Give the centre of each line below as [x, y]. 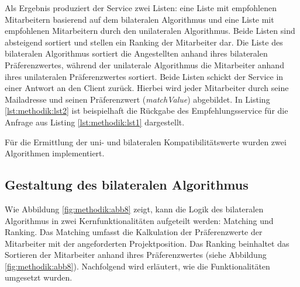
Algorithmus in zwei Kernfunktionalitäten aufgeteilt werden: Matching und [139, 220]
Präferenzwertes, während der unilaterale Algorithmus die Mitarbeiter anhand [144, 64]
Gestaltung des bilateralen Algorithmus [127, 185]
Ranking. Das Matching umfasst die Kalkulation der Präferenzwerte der [134, 232]
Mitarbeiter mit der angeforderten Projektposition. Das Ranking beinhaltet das [147, 243]
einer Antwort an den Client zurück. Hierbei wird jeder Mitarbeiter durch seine [147, 88]
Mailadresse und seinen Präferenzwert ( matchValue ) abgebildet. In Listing [137, 99]
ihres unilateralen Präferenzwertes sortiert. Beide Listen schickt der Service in [144, 76]
